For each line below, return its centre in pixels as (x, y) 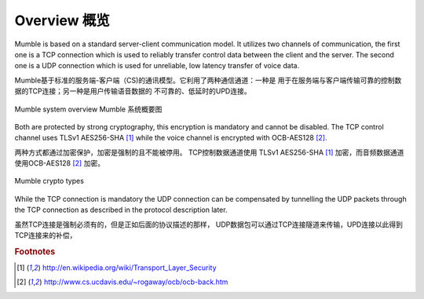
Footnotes (35, 251)
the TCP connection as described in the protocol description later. (121, 210)
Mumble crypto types (49, 181)
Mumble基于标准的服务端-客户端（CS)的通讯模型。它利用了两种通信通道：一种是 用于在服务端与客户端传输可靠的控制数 (208, 80)
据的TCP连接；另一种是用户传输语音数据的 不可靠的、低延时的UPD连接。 (133, 91)
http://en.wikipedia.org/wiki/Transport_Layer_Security (129, 268)
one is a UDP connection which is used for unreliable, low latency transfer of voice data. (157, 66)
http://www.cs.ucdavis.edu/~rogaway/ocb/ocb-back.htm (136, 282)
